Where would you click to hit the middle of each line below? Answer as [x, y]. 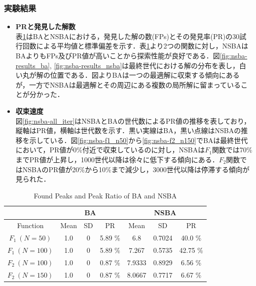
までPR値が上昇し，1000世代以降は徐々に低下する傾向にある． [117, 159]
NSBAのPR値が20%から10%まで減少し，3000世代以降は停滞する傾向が [136, 169]
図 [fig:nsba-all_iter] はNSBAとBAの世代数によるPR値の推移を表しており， [133, 120]
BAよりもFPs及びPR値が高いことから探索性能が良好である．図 [118, 55]
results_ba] [33, 65]
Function [30, 225]
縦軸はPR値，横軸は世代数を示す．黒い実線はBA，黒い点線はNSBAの [128, 130]
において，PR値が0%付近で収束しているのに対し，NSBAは [110, 150]
